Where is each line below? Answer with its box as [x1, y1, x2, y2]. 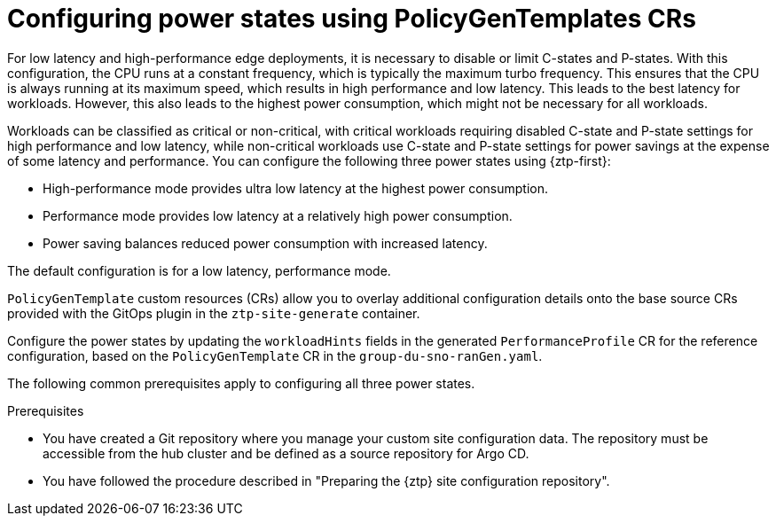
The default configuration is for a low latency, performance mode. [7, 262, 391, 278]
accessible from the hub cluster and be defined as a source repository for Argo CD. [43, 445, 529, 461]
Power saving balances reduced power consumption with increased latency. [43, 235, 488, 251]
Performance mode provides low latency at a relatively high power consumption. [43, 207, 513, 223]
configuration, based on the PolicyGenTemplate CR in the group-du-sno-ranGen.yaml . [7, 347, 543, 363]
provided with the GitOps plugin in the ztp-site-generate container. [7, 305, 420, 321]
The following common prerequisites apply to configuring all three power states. [7, 375, 475, 391]
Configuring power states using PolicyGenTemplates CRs [7, 4, 696, 34]
